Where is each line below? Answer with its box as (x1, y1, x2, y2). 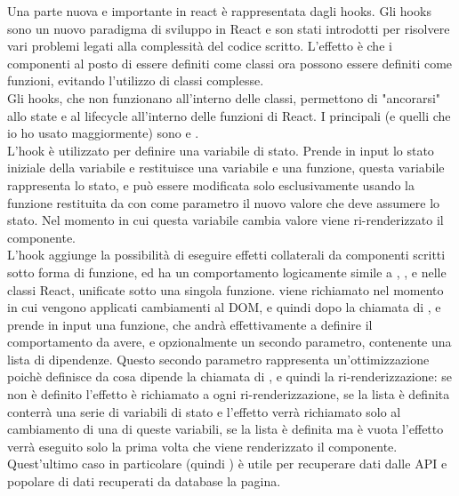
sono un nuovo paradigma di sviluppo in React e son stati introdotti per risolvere (7, 19, 450, 37)
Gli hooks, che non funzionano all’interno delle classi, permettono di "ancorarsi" (7, 88, 441, 107)
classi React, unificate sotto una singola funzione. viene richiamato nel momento (7, 280, 444, 299)
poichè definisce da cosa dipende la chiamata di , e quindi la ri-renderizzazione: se (7, 367, 453, 386)
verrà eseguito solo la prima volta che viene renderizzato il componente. (7, 436, 398, 455)
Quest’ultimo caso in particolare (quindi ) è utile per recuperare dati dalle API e (7, 454, 447, 473)
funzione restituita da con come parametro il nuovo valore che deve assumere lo (7, 193, 440, 212)
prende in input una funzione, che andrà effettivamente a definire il (7, 315, 373, 333)
